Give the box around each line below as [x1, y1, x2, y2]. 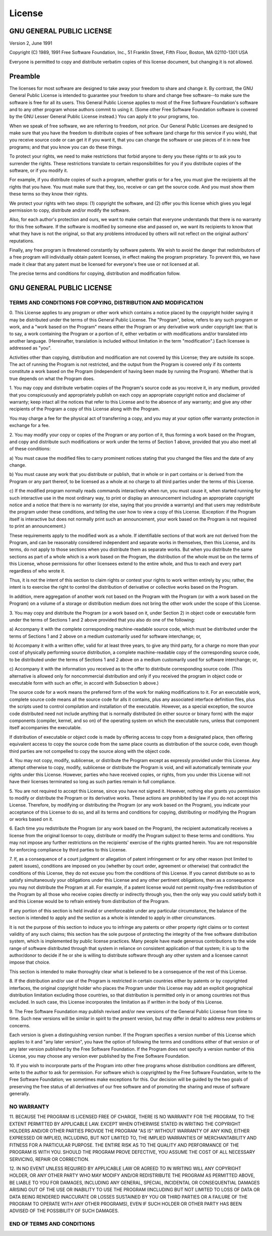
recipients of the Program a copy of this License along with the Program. [9, 406, 160, 412]
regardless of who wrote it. [9, 567, 65, 574]
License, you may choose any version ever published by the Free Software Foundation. [9, 1053, 190, 1059]
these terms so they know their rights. [9, 191, 88, 197]
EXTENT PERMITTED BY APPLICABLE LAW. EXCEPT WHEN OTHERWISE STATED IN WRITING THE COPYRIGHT [9, 1121, 241, 1127]
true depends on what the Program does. [9, 375, 95, 382]
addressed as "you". [9, 345, 52, 351]
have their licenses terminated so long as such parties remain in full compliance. [9, 779, 176, 785]
